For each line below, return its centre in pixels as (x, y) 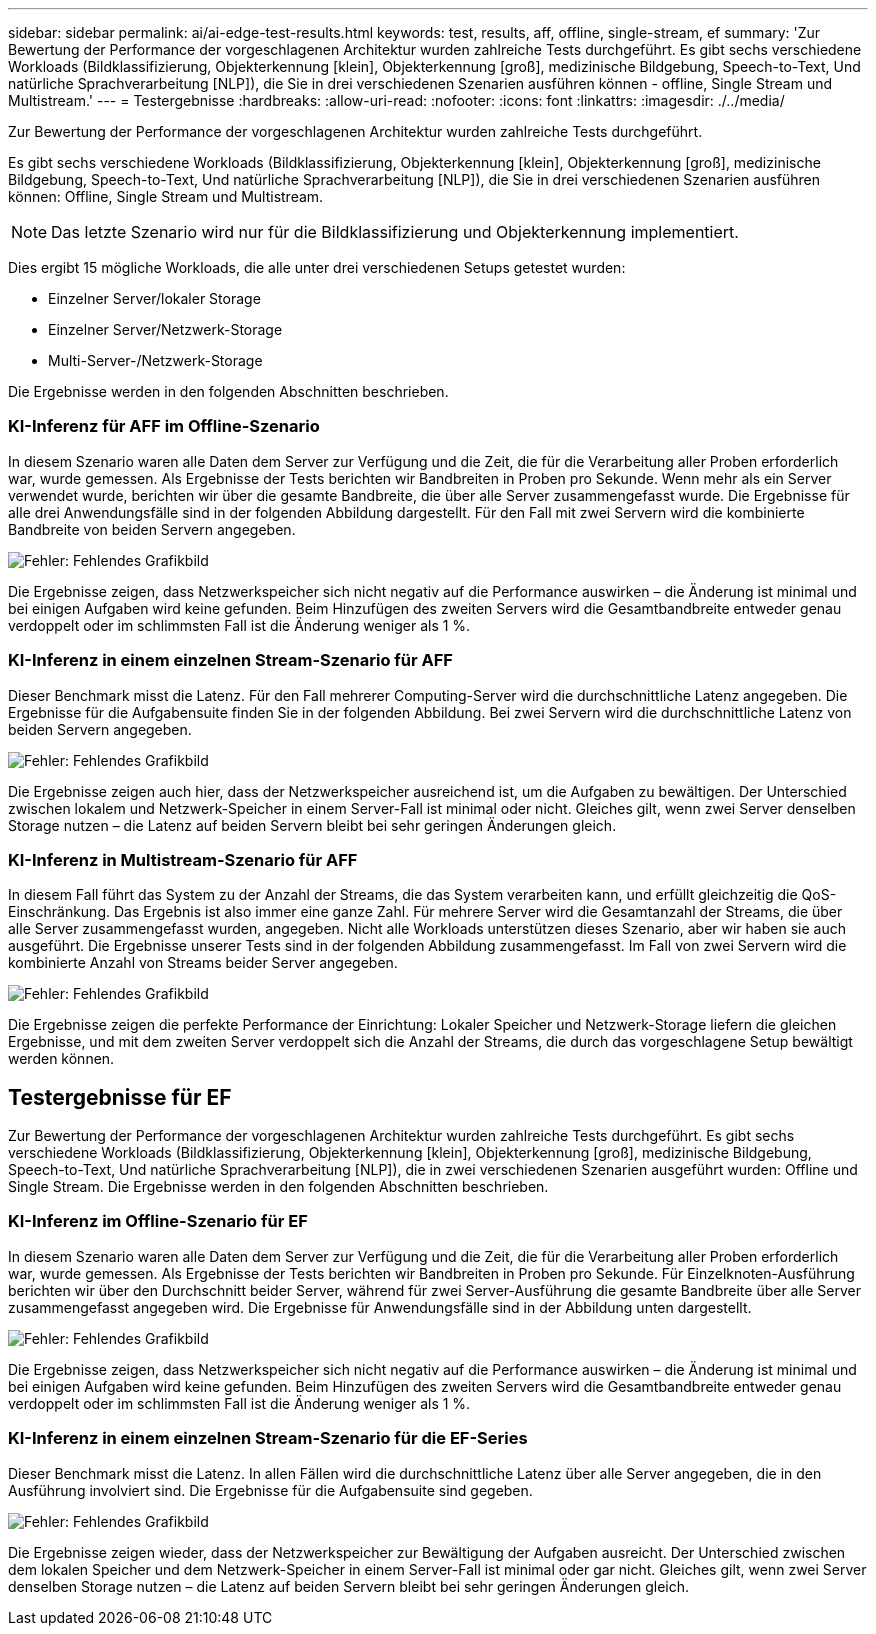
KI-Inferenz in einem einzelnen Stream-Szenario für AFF (230, 660)
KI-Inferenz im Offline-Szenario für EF (158, 1221)
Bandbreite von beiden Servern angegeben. (152, 529)
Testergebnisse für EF (120, 1097)
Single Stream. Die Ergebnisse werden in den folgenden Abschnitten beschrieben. (278, 1187)
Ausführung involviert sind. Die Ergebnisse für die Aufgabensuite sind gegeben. (270, 1490)
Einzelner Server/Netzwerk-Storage (165, 329)
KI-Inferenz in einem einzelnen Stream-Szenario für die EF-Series (268, 1438)
